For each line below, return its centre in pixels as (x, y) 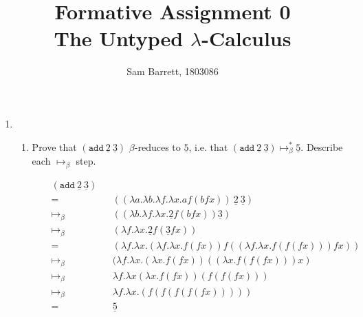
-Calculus (246, 38)
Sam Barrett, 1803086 (173, 71)
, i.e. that (208, 146)
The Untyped (119, 38)
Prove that (54, 146)
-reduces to (157, 146)
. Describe (322, 146)
